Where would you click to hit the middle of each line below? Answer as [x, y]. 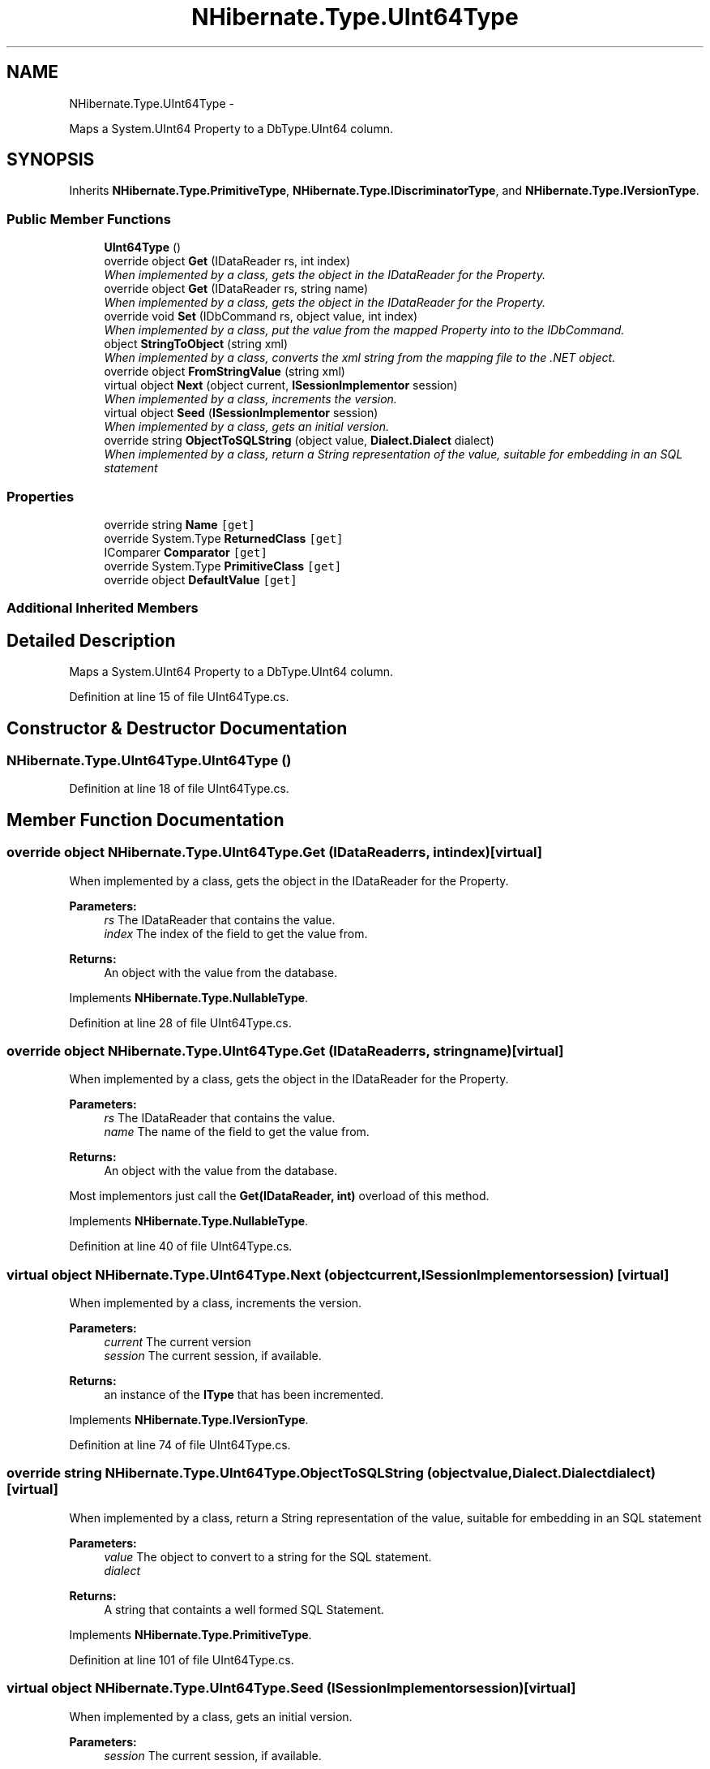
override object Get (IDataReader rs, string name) [236, 289]
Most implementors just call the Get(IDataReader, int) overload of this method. [279, 1196]
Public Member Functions [89, 219]
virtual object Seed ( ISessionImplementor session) [241, 413]
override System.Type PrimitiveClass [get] [223, 566]
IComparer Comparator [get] [186, 552]
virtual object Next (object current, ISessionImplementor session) [281, 385]
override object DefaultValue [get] [201, 579]
